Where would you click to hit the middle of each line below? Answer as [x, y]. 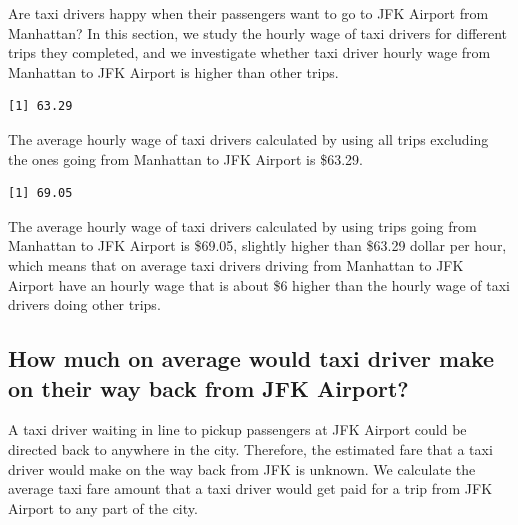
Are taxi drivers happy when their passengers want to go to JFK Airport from [248, 13]
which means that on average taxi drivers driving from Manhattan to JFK [236, 264]
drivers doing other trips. [84, 304]
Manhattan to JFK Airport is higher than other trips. [173, 71]
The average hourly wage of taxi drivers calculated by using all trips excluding [248, 138]
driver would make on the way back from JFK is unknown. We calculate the [242, 468]
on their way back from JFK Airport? [208, 387]
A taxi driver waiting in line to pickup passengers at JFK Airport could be [237, 429]
